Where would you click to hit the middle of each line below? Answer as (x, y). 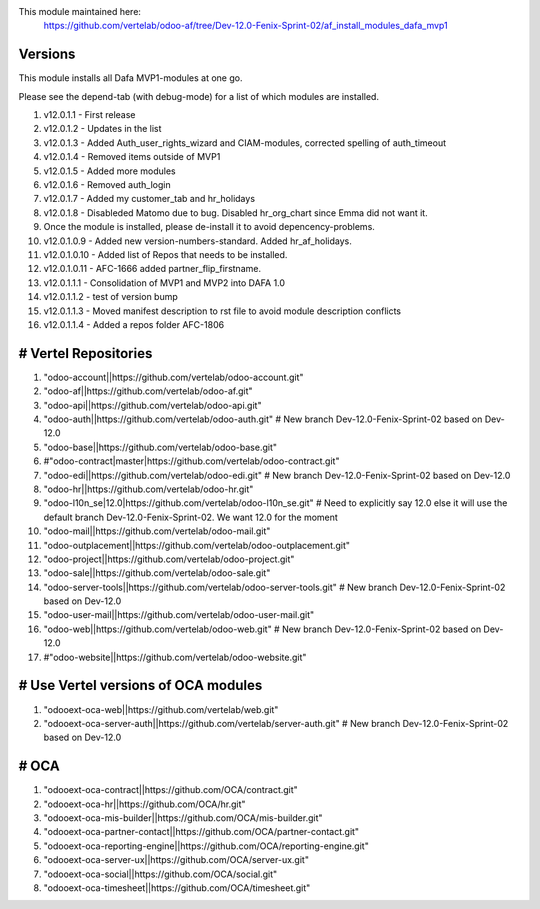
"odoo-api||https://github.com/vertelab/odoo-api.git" (152, 405)
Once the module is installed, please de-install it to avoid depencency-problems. (209, 227)
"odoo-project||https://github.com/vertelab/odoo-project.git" (169, 559)
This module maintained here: (80, 11)
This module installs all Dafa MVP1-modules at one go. (130, 78)
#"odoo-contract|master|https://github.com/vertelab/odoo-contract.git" (191, 461)
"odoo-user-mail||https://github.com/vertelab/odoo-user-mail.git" (179, 615)
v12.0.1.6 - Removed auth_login (107, 185)
